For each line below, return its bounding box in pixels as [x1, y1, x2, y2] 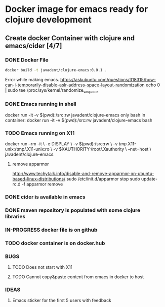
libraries [5, 213, 26, 220]
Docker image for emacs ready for [5, 3, 148, 15]
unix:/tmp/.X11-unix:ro [5, 146, 50, 152]
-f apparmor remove [21, 181, 63, 187]
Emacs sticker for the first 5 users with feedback [12, 298, 112, 304]
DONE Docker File [5, 56, 48, 63]
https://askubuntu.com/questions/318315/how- [60, 76, 156, 82]
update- [141, 176, 158, 182]
